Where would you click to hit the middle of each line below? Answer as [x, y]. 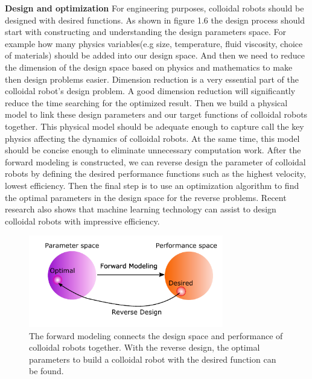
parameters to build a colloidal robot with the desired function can [153, 359]
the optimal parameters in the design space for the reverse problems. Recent [146, 197]
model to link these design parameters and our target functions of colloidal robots [156, 114]
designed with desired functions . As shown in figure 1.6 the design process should [155, 20]
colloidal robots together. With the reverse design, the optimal [145, 347]
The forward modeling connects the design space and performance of [156, 335]
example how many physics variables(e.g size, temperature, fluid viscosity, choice [154, 43]
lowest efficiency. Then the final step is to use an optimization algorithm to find [152, 185]
